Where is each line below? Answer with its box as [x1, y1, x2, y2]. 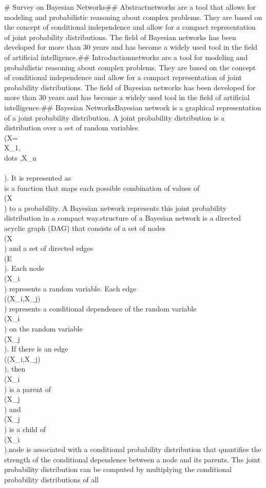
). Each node [4, 263, 44, 274]
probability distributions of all [4, 474, 99, 484]
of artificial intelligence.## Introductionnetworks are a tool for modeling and [4, 51, 248, 62]
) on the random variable [4, 323, 83, 334]
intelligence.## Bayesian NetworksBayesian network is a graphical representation [4, 102, 261, 112]
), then [4, 363, 26, 374]
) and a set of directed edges [4, 243, 93, 253]
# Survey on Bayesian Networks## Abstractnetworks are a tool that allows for [4, 2, 256, 12]
